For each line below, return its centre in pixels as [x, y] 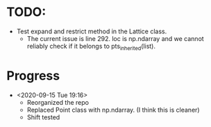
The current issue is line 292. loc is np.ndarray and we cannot [115, 38]
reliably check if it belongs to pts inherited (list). [91, 47]
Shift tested [43, 117]
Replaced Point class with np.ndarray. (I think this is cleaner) [113, 110]
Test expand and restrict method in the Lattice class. [92, 31]
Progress [33, 75]
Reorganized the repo [58, 102]
